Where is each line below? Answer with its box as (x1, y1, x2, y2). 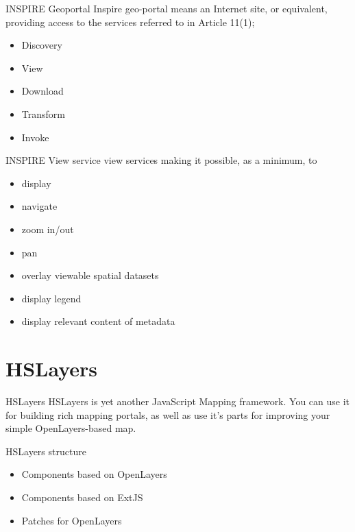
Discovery (21, 38, 62, 52)
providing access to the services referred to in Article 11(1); (5, 14, 255, 29)
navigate (21, 199, 58, 213)
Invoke (21, 130, 49, 144)
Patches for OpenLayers (21, 513, 122, 527)
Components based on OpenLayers (21, 467, 167, 481)
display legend (21, 291, 82, 305)
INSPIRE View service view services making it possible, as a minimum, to (5, 153, 317, 167)
